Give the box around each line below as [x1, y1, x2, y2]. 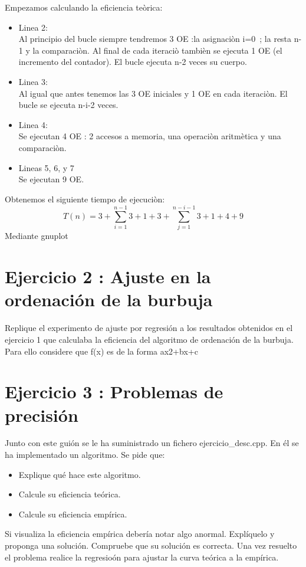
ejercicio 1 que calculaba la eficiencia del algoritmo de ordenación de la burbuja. [5, 333, 294, 345]
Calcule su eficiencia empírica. [18, 507, 127, 520]
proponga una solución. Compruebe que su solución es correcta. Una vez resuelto [5, 539, 297, 551]
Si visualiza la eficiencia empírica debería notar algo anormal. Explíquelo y [5, 527, 275, 540]
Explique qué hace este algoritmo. [18, 468, 141, 480]
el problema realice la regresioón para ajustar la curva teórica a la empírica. [5, 550, 279, 563]
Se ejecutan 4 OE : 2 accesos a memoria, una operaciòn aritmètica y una [18, 130, 281, 142]
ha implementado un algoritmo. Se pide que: [5, 448, 165, 461]
